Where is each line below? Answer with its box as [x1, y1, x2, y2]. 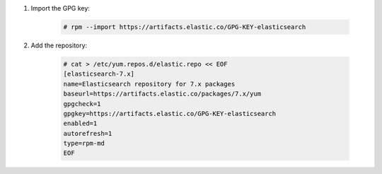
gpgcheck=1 [63, 100, 101, 108]
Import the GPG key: [30, 4, 90, 12]
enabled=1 [63, 120, 98, 127]
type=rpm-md [63, 139, 105, 148]
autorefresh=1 [63, 129, 112, 137]
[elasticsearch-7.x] [63, 70, 134, 78]
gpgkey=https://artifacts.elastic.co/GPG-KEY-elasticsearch [63, 110, 277, 117]
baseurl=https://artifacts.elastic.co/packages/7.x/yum [63, 90, 262, 98]
